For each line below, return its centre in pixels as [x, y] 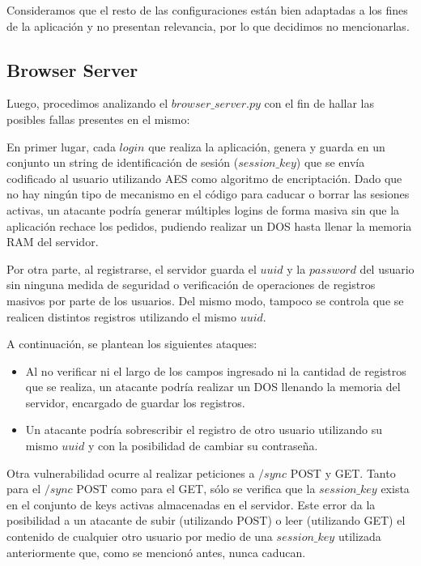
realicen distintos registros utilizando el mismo [121, 316]
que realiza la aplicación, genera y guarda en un [267, 146]
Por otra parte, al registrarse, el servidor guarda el [132, 268]
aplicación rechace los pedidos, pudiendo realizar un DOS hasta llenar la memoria [209, 226]
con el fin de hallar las [319, 103]
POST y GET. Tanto [343, 472]
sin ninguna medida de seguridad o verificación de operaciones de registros [191, 285]
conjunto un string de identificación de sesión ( [123, 162]
